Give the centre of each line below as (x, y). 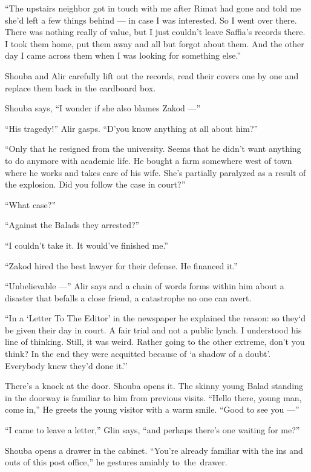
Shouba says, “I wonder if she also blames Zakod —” (103, 108)
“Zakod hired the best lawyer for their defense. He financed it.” (121, 265)
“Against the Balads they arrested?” (72, 225)
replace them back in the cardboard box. (80, 87)
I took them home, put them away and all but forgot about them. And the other (155, 43)
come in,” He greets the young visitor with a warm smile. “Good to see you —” (152, 409)
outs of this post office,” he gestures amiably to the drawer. (116, 462)
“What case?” (31, 204)
